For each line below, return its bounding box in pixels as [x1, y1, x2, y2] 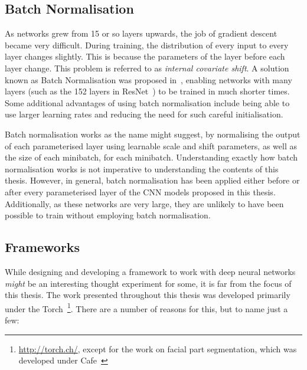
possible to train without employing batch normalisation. [5, 209, 211, 221]
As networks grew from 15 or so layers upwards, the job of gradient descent [5, 27, 277, 40]
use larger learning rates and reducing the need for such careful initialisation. [5, 108, 283, 120]
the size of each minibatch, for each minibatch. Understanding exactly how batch [5, 151, 298, 163]
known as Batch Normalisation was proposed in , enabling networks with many [5, 73, 292, 86]
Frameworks [5, 238, 80, 256]
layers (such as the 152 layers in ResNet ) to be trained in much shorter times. [5, 85, 290, 97]
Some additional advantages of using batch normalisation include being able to [5, 96, 290, 109]
